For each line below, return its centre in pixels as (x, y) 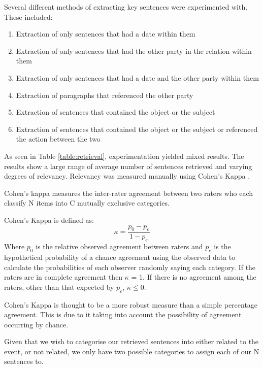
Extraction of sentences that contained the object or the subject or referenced (137, 129)
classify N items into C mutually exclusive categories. (87, 203)
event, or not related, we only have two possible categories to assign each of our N (132, 351)
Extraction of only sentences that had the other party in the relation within (134, 51)
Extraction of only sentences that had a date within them (106, 34)
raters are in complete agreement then (63, 277)
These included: (28, 16)
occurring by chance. (36, 324)
